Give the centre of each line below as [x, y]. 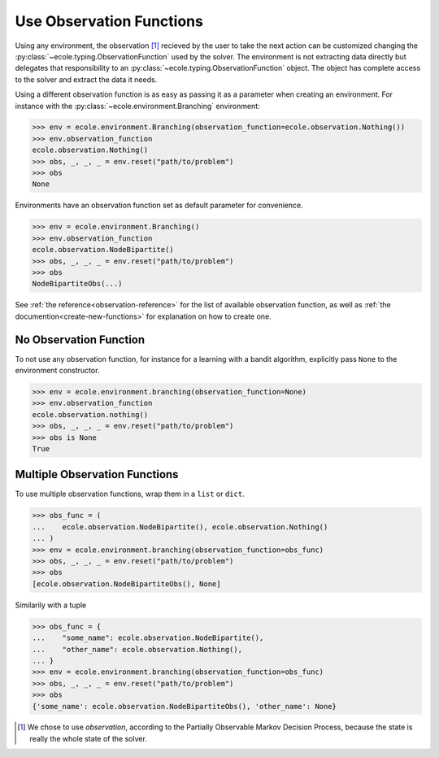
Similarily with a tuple [51, 605]
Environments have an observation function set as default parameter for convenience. [159, 205]
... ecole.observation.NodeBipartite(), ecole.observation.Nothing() [180, 527]
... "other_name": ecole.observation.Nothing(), [137, 649]
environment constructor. [57, 371]
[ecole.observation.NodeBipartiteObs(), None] [126, 584]
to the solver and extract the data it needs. [86, 79]
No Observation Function [80, 339]
